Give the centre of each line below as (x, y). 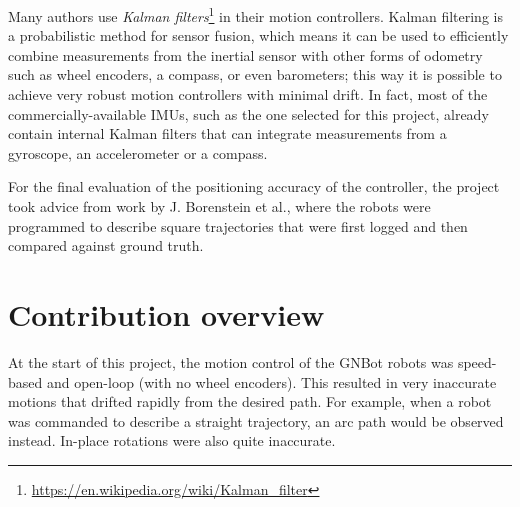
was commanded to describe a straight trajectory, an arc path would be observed (256, 420)
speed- (477, 361)
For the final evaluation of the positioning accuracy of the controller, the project (254, 186)
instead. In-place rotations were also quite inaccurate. (172, 440)
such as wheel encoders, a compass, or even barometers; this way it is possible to (255, 74)
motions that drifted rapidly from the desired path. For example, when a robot (250, 401)
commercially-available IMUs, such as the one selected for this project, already (248, 113)
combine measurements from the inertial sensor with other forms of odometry (245, 54)
